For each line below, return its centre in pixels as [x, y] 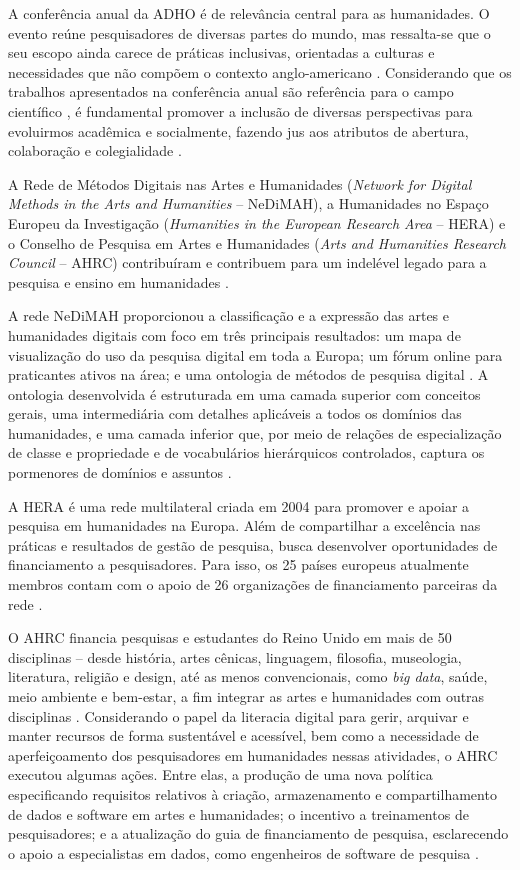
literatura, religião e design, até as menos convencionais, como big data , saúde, [248, 676]
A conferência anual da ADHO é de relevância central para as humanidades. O [249, 13]
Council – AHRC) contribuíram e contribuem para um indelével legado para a [247, 262]
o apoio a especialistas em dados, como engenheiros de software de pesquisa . [243, 852]
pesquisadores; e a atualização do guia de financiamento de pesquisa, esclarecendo [258, 833]
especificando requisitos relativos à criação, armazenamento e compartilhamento [252, 793]
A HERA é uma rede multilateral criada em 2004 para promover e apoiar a [239, 505]
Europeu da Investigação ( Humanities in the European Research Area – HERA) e [257, 222]
